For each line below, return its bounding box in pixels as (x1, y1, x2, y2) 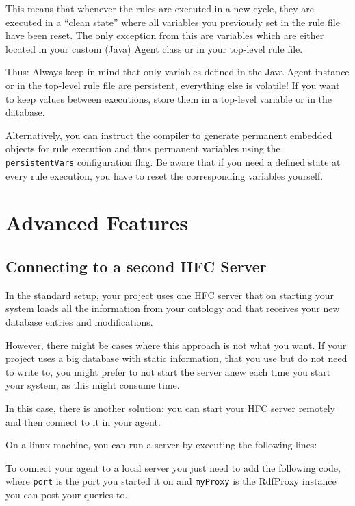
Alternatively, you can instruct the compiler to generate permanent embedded (5, 128, 332, 142)
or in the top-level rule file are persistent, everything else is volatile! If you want (5, 77, 340, 92)
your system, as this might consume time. (5, 378, 180, 392)
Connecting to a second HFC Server (5, 255, 267, 276)
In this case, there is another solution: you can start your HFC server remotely (5, 400, 335, 415)
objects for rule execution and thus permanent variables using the (5, 141, 280, 156)
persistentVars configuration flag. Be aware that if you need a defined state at (5, 154, 341, 169)
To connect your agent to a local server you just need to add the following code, (5, 460, 341, 474)
